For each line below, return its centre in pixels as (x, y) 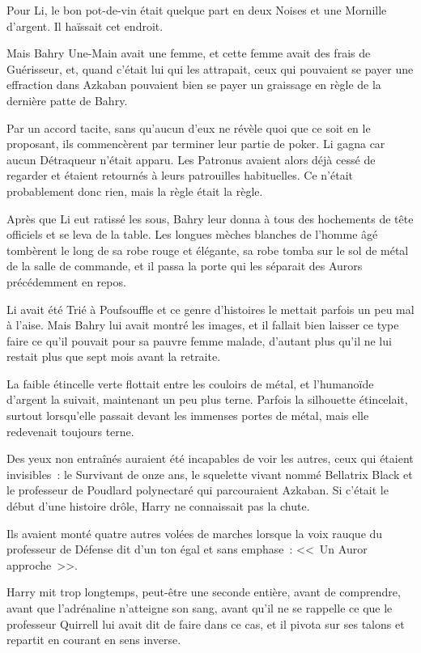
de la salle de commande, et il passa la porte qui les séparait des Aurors (185, 266)
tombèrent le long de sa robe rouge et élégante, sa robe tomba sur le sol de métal (208, 250)
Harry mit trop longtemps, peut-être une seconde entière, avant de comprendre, (204, 592)
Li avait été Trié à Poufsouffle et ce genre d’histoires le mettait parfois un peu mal (210, 309)
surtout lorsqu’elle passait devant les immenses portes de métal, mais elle (188, 416)
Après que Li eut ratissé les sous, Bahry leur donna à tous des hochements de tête (210, 218)
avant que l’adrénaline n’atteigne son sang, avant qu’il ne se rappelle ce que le (200, 608)
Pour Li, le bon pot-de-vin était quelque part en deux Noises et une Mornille (197, 10)
